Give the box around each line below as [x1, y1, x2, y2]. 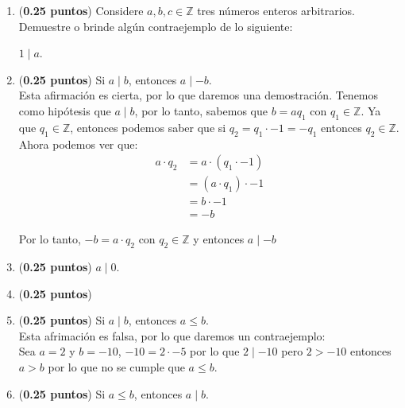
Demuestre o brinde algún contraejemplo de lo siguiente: [18, 17, 293, 34]
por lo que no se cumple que [48, 359, 185, 375]
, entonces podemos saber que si [70, 119, 226, 135]
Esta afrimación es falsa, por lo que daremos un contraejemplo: [18, 327, 326, 344]
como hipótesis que [18, 102, 111, 119]
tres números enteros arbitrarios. [197, 2, 355, 18]
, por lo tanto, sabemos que [134, 102, 268, 119]
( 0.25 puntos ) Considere [18, 2, 144, 18]
